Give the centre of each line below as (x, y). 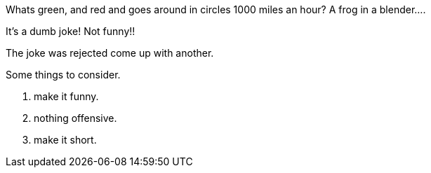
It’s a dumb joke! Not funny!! (71, 31)
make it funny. (66, 96)
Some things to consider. (63, 75)
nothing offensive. (75, 118)
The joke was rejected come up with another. (110, 53)
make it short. (65, 140)
